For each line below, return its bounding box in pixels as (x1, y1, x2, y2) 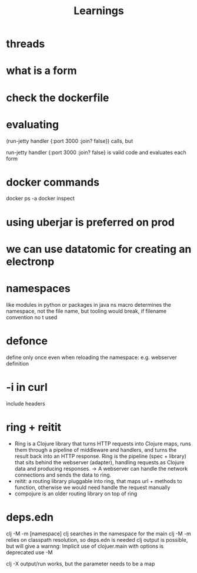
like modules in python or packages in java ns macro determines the (6, 301, 172, 308)
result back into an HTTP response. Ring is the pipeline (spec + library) (14, 453, 187, 460)
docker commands (6, 175, 100, 189)
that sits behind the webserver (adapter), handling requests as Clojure (14, 458, 185, 465)
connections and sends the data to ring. (14, 471, 112, 478)
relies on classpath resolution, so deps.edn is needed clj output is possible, (6, 536, 188, 543)
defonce (6, 334, 48, 347)
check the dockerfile (6, 91, 109, 104)
